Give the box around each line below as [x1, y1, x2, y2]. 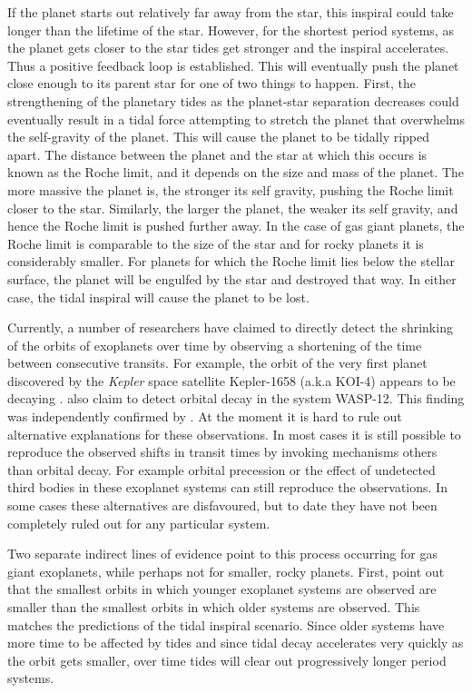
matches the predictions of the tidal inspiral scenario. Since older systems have [7, 615, 445, 634]
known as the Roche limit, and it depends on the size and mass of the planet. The [7, 163, 464, 182]
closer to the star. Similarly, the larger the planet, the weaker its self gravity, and [7, 198, 458, 217]
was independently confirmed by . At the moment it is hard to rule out [7, 407, 402, 426]
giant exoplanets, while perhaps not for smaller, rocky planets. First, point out [7, 561, 445, 580]
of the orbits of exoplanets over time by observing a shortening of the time [7, 335, 422, 354]
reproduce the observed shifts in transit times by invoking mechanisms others [7, 442, 438, 461]
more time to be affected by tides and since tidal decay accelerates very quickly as [7, 633, 464, 652]
